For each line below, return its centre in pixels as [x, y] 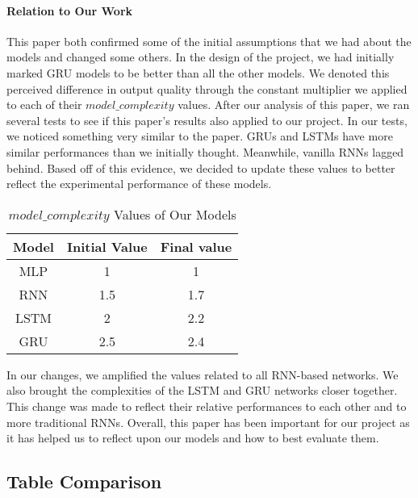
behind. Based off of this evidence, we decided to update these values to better [201, 167]
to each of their [44, 105]
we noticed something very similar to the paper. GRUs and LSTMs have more [200, 136]
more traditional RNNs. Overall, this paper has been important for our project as [208, 422]
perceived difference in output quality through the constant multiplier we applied [207, 88]
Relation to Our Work [70, 10]
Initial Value [107, 246]
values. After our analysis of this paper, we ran [294, 105]
